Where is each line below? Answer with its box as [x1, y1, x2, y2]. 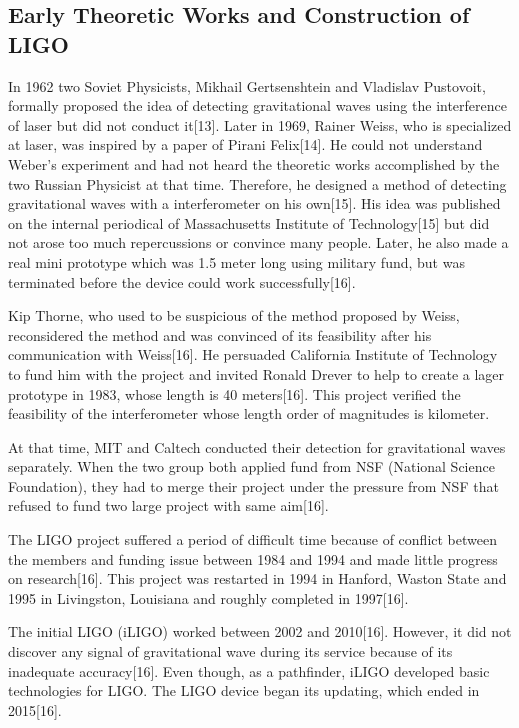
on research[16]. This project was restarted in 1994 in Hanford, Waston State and [8, 568, 507, 589]
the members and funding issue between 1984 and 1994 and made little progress [8, 548, 498, 569]
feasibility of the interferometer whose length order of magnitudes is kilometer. [8, 403, 490, 424]
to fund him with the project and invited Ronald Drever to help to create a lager [8, 363, 505, 384]
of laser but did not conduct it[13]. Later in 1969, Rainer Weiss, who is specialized [8, 114, 512, 135]
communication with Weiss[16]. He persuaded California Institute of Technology [8, 344, 498, 365]
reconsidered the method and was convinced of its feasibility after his [8, 324, 432, 345]
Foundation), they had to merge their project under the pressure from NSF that [8, 475, 499, 496]
